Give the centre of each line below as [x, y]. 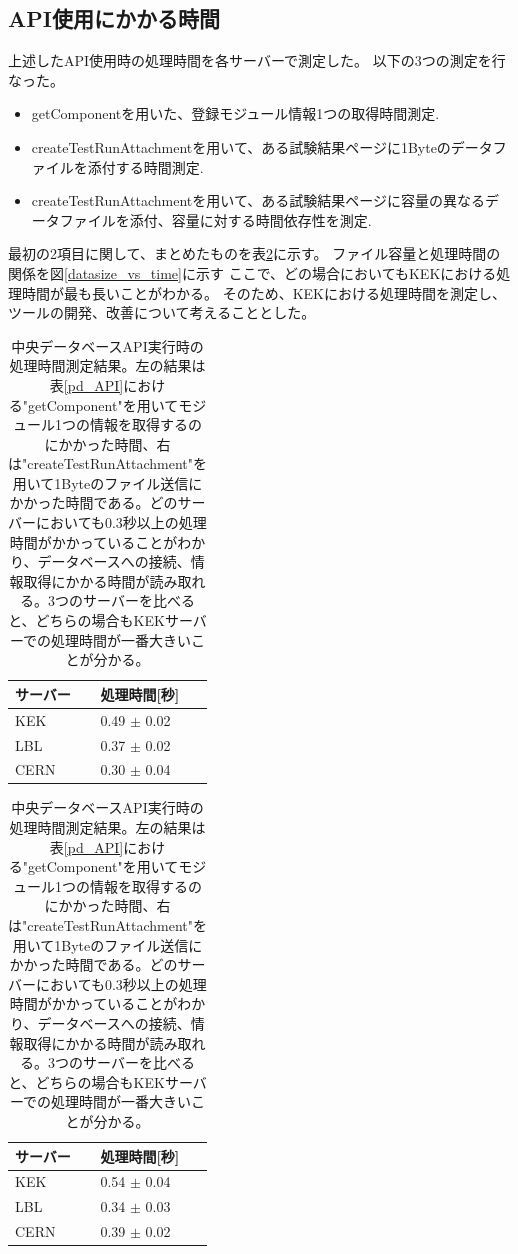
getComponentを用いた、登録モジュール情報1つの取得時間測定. [235, 113]
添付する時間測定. [145, 166]
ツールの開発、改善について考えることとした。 [162, 312]
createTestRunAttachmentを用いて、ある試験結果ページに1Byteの [241, 146]
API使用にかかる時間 [114, 18]
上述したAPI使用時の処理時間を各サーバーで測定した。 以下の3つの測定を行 [257, 60]
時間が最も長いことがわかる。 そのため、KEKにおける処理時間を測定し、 [263, 292]
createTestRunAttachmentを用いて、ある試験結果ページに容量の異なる [258, 200]
